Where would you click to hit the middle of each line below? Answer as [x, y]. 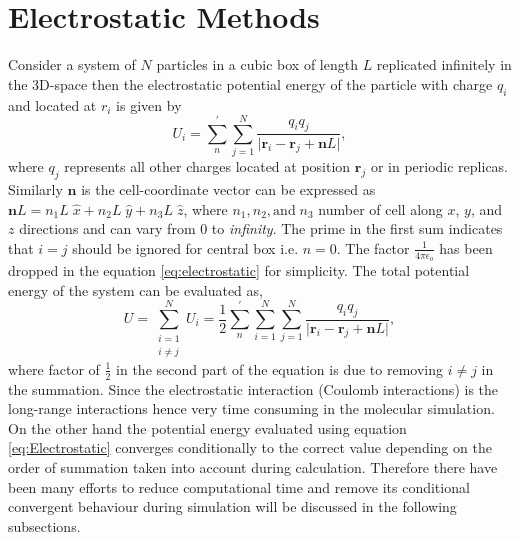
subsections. [44, 525]
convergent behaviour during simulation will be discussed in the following [232, 506]
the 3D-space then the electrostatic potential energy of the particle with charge [250, 83]
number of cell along [380, 208]
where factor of [54, 368]
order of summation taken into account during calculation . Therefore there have [253, 467]
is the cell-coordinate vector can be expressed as [228, 189]
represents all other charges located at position [207, 166]
